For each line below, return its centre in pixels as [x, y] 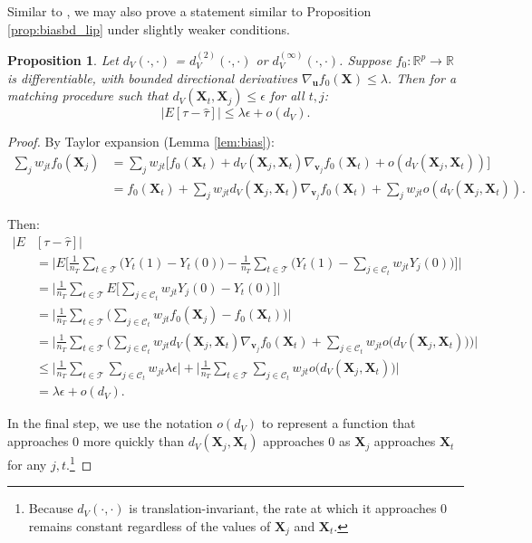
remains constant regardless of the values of [150, 525]
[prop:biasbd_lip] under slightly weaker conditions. [149, 29]
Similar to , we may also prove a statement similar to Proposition [189, 11]
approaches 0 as [307, 441]
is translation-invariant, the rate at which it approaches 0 [288, 508]
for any [27, 464]
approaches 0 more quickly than [96, 441]
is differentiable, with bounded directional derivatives [153, 77]
